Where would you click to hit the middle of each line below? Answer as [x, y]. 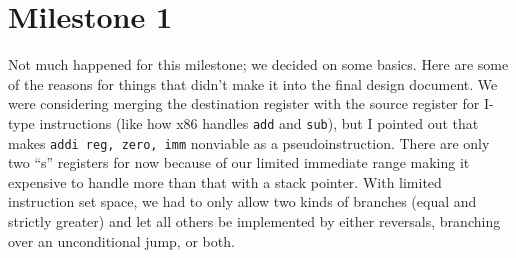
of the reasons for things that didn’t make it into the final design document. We [253, 83]
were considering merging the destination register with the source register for [244, 103]
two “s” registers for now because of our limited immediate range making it [239, 162]
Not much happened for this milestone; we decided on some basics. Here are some [258, 64]
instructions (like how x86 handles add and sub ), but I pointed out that [259, 122]
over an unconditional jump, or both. [121, 240]
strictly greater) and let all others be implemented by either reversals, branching [254, 221]
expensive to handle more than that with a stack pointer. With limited [225, 181]
